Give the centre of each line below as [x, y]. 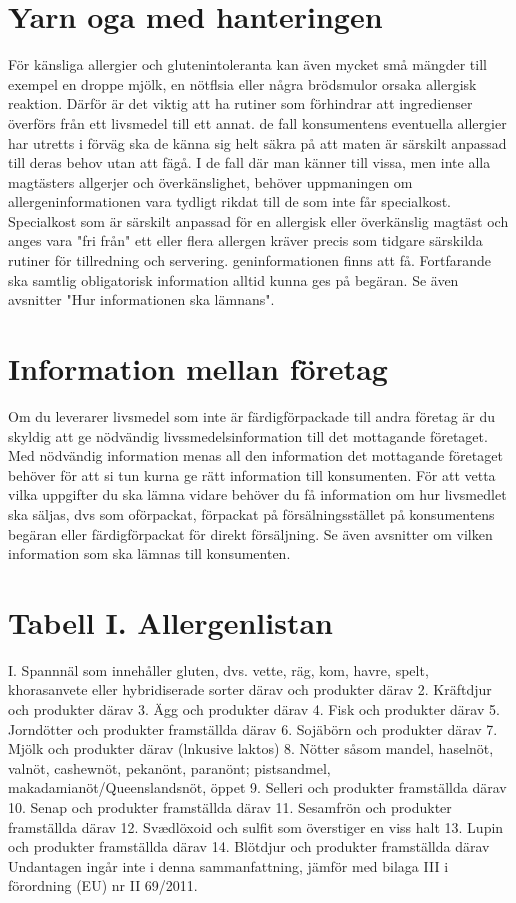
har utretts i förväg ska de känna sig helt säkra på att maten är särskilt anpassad [257, 142]
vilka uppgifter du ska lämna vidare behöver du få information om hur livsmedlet [257, 494]
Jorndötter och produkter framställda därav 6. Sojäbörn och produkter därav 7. [253, 728]
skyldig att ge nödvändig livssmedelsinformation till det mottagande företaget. [248, 435]
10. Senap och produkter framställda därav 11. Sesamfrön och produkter [230, 807]
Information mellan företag [198, 368]
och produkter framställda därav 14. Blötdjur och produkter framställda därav [249, 846]
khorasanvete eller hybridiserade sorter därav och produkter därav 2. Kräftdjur [250, 689]
